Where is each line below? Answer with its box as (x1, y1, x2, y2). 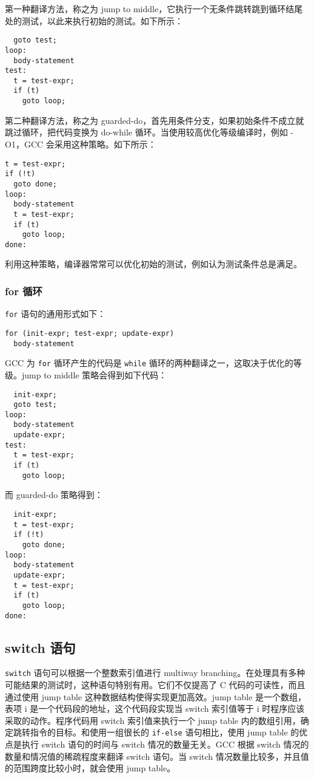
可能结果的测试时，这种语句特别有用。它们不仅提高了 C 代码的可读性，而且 (5, 678, 306, 691)
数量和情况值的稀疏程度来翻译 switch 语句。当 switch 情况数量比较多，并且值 (5, 749, 309, 762)
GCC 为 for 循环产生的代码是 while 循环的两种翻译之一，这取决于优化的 (5, 357, 293, 369)
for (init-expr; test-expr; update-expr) (5, 329, 175, 338)
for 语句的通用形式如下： (5, 307, 106, 320)
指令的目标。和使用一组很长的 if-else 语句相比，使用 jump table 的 (30, 726, 299, 739)
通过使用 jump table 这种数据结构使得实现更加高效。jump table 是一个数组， (5, 690, 307, 703)
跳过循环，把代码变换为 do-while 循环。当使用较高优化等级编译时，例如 (5, 126, 288, 138)
